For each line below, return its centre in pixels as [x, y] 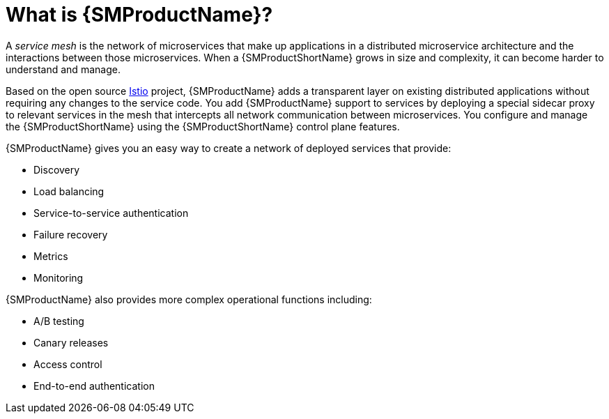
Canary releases [71, 342]
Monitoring [59, 277]
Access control [68, 364]
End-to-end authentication [94, 386]
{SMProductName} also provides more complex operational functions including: [189, 299]
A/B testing [59, 321]
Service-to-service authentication [111, 213]
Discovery [57, 169]
